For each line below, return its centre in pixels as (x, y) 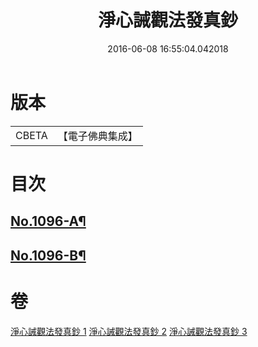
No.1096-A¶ (48, 221)
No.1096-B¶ (48, 255)
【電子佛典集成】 (97, 136)
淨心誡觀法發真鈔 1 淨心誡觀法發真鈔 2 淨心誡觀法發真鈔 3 (129, 331)
